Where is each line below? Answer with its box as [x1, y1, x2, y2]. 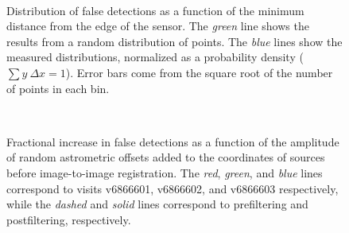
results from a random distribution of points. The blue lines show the [6, 33, 343, 49]
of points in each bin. [6, 80, 110, 96]
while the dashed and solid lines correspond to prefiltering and [6, 196, 308, 212]
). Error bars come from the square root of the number [65, 64, 333, 80]
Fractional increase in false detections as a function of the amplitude [6, 133, 339, 150]
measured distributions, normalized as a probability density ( [6, 49, 304, 65]
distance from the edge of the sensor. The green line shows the [6, 17, 309, 34]
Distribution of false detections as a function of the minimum [6, 2, 304, 18]
